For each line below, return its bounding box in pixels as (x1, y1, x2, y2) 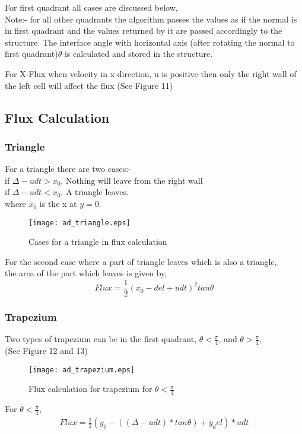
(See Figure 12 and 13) (5, 344, 88, 357)
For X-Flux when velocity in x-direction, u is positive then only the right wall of (5, 67, 297, 79)
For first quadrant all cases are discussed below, (5, 1, 178, 13)
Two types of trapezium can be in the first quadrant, (5, 333, 197, 345)
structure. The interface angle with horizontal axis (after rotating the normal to (5, 36, 295, 48)
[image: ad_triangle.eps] (28, 218, 131, 227)
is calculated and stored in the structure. (64, 47, 213, 60)
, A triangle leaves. (61, 186, 129, 198)
